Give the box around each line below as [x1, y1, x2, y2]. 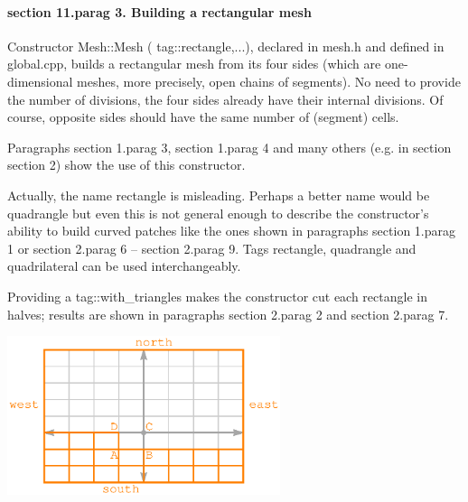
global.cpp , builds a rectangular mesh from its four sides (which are [7, 54, 381, 73]
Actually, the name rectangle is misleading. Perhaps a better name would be [7, 185, 430, 204]
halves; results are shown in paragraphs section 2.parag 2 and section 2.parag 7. [7, 304, 449, 323]
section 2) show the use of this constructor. [7, 155, 246, 174]
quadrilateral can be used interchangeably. [7, 256, 241, 275]
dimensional [7, 71, 73, 90]
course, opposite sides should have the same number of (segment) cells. [7, 107, 399, 126]
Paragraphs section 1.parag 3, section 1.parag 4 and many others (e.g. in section [7, 137, 452, 156]
